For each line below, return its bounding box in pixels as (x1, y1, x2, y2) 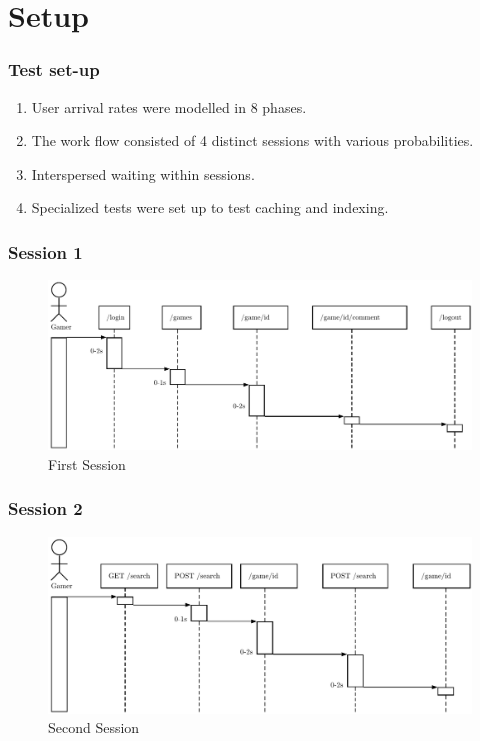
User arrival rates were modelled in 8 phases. (31, 96, 307, 117)
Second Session (48, 717, 140, 738)
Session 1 (8, 239, 83, 264)
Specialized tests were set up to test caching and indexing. (31, 197, 389, 218)
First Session (48, 453, 126, 474)
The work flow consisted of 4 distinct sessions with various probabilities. (31, 130, 474, 151)
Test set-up (8, 57, 100, 82)
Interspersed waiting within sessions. (31, 163, 255, 184)
